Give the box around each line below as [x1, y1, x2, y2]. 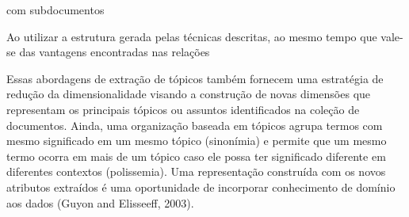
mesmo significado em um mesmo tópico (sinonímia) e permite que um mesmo [6, 132, 387, 149]
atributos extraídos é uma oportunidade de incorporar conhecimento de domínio [6, 178, 396, 195]
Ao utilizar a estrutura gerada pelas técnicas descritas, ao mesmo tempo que [6, 28, 377, 44]
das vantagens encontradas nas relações [19, 44, 210, 60]
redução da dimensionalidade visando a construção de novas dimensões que [6, 86, 371, 102]
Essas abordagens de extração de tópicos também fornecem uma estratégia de [6, 70, 384, 86]
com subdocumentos [6, 2, 105, 17]
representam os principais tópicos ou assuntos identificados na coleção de [6, 101, 360, 117]
